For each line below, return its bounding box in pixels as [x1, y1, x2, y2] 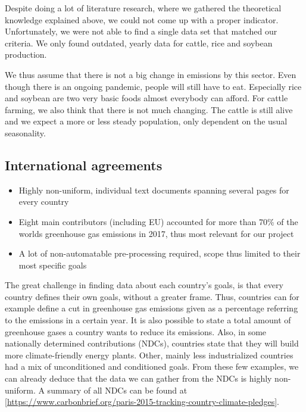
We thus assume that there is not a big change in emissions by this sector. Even [5, 68, 296, 80]
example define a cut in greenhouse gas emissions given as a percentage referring [5, 302, 298, 314]
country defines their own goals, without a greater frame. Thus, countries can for [5, 290, 299, 302]
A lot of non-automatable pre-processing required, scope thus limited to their [18, 247, 301, 260]
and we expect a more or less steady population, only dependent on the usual [5, 115, 288, 127]
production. [5, 48, 47, 61]
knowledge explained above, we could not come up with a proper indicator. [5, 13, 279, 26]
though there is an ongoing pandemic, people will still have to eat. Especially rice [5, 80, 302, 92]
